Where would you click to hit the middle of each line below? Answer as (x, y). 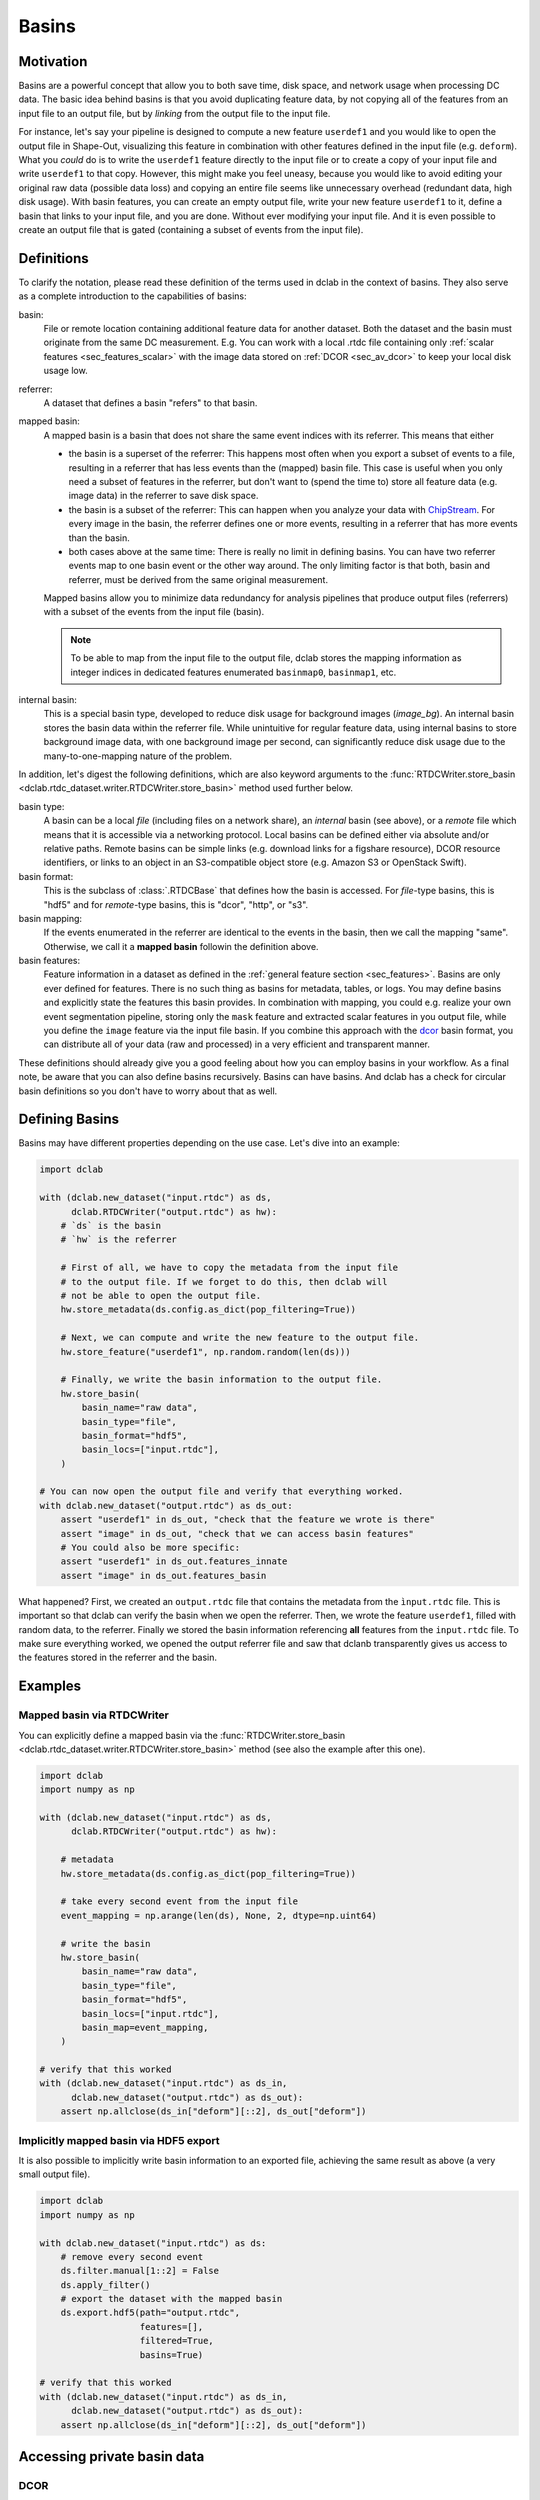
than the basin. (99, 537)
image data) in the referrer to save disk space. (163, 496)
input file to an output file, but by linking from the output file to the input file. (174, 113)
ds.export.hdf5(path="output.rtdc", (150, 2313)
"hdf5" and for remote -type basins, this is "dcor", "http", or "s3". (176, 904)
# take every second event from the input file (179, 1901)
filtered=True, (176, 2341)
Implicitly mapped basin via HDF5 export (119, 2140)
